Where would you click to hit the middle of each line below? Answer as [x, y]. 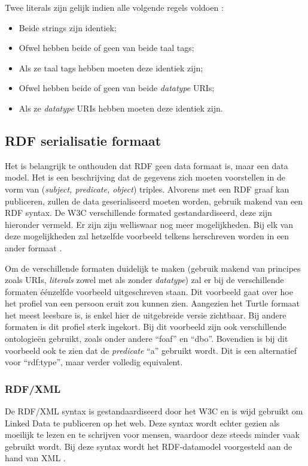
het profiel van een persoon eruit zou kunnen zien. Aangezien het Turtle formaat [153, 303]
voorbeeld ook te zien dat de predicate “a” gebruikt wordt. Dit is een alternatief [151, 350]
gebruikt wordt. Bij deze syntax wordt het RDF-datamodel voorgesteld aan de [149, 446]
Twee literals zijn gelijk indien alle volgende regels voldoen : [114, 7]
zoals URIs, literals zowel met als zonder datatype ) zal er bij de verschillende [144, 280]
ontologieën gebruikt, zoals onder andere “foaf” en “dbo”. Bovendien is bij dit [147, 339]
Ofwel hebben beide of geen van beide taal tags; [106, 48]
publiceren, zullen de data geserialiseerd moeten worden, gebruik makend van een [154, 201]
